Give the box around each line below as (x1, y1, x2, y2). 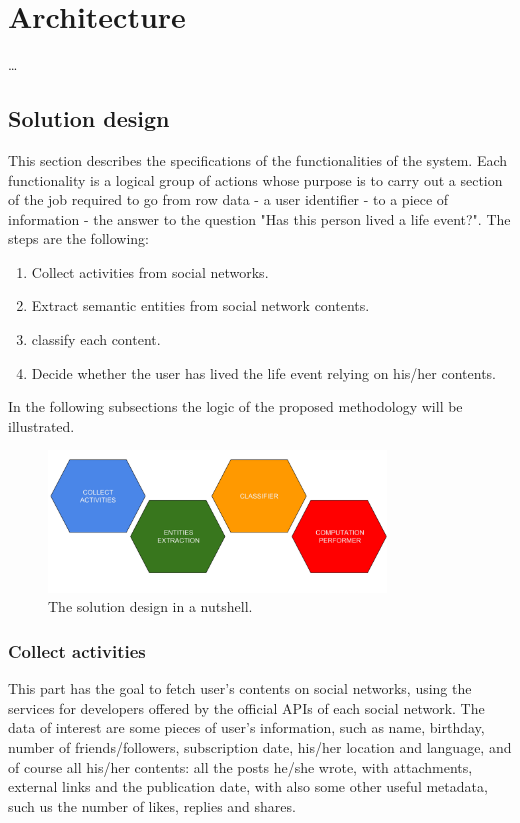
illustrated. (8, 415, 75, 436)
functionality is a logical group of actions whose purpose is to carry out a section (8, 169, 503, 190)
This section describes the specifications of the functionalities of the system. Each (8, 149, 508, 170)
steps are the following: (8, 228, 149, 249)
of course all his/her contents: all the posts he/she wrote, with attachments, (8, 756, 473, 777)
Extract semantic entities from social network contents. (31, 295, 370, 316)
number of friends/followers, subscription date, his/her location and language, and (8, 737, 512, 758)
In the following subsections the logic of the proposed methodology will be (8, 396, 463, 417)
